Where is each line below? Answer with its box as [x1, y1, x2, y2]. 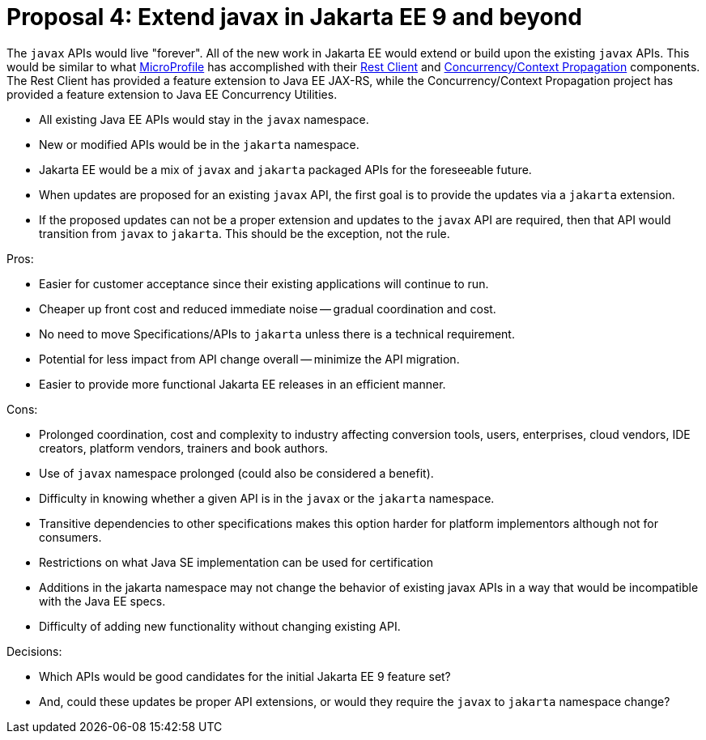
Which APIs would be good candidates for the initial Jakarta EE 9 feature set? [39, 669, 451, 683]
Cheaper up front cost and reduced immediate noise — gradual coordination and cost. [39, 301, 496, 316]
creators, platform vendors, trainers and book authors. [39, 440, 329, 455]
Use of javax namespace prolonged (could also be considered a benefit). [39, 466, 434, 480]
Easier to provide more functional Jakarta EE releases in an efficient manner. [39, 376, 446, 391]
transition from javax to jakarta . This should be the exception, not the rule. [39, 226, 450, 240]
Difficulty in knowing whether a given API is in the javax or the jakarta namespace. [39, 491, 495, 505]
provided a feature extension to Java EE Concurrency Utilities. [6, 87, 338, 101]
